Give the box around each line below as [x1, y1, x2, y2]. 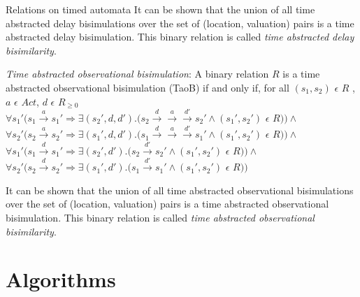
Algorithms [6, 265, 116, 294]
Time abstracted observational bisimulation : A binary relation [6, 66, 269, 81]
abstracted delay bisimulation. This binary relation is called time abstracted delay [6, 29, 354, 44]
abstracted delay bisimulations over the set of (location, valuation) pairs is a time [6, 15, 354, 30]
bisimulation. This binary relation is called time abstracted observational [6, 210, 315, 224]
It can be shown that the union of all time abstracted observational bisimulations [6, 182, 354, 197]
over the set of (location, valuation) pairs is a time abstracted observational [6, 196, 329, 211]
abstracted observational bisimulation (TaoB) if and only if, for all [6, 80, 289, 94]
